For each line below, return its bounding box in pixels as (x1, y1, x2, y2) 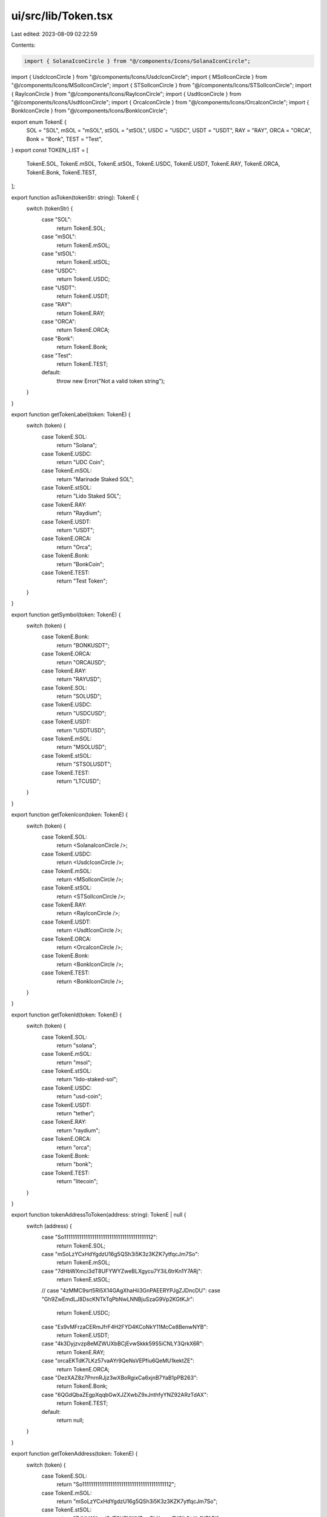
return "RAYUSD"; (56, 675, 102, 683)
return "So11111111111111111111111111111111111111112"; (56, 1481, 176, 1488)
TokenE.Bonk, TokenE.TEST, (26, 169, 97, 176)
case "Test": (41, 352, 73, 359)
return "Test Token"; (56, 577, 108, 585)
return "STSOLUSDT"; (56, 760, 112, 768)
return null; (56, 1416, 84, 1424)
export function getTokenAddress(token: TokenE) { (11, 1450, 138, 1458)
